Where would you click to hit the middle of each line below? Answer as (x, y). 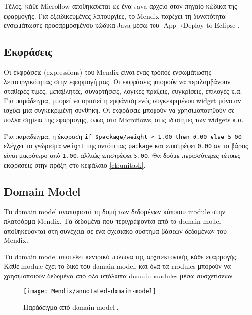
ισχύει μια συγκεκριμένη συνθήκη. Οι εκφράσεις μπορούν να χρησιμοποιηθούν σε (119, 110)
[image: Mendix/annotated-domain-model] (90, 291)
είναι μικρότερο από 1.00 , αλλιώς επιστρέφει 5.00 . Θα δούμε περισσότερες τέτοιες (122, 155)
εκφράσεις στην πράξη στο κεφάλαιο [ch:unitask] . (75, 165)
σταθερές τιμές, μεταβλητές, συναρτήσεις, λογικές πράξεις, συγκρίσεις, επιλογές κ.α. (123, 91)
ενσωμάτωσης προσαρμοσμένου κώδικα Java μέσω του (82, 25)
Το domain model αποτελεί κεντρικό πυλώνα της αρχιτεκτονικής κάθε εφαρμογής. (121, 256)
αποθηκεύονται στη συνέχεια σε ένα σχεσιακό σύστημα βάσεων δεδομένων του (115, 230)
